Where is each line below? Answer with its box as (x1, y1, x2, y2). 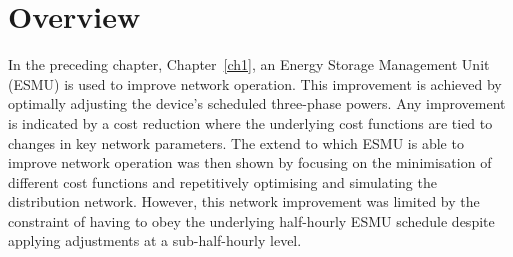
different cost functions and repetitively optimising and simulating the (8, 171, 437, 192)
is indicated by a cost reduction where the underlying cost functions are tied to (8, 112, 493, 133)
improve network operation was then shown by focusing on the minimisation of (8, 152, 492, 173)
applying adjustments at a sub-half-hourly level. (8, 230, 302, 251)
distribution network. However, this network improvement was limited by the (8, 191, 480, 212)
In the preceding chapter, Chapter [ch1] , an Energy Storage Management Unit (8, 54, 490, 75)
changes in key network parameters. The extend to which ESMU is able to (8, 132, 464, 153)
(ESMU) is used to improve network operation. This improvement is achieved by (8, 73, 502, 94)
